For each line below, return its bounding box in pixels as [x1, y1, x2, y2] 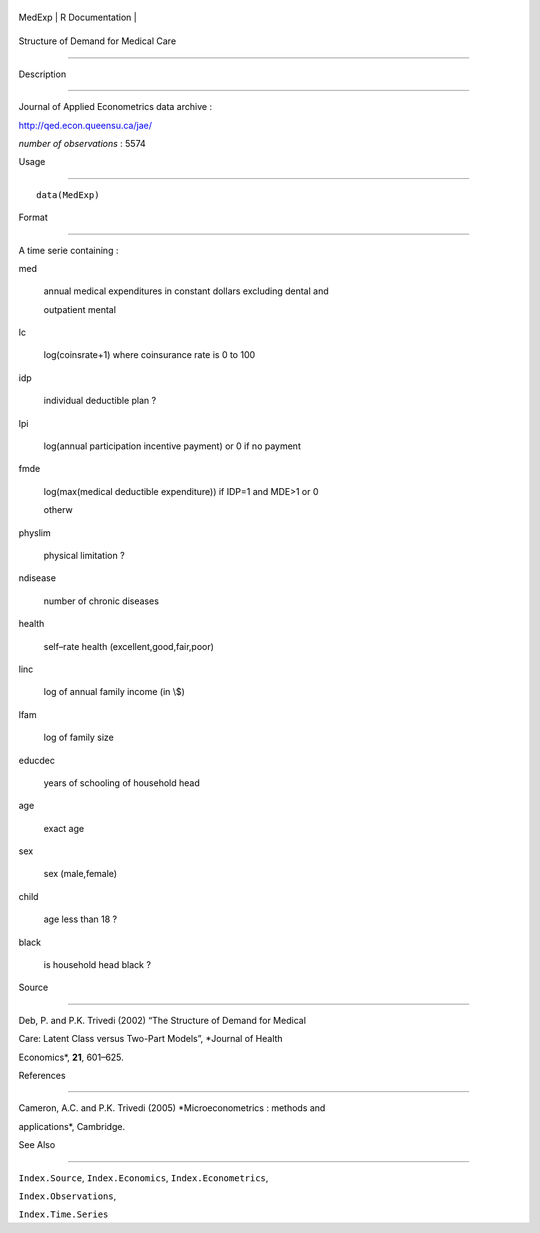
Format [18, 211, 49, 224]
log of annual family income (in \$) [43, 686, 185, 698]
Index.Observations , [18, 1190, 117, 1202]
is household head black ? [43, 959, 152, 971]
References [18, 1069, 66, 1081]
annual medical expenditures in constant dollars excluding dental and [43, 285, 329, 297]
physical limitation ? [43, 549, 125, 561]
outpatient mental [43, 303, 117, 315]
